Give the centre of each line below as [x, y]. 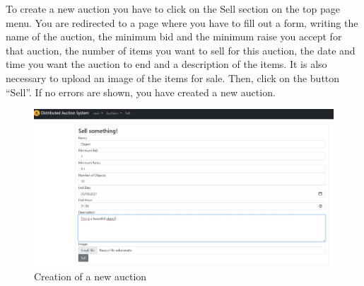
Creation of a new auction [90, 276]
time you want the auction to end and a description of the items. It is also [166, 64]
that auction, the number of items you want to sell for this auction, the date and [181, 50]
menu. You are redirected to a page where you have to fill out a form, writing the [182, 22]
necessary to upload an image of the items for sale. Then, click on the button [173, 78]
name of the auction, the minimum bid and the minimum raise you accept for [174, 36]
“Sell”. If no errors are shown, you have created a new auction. [141, 92]
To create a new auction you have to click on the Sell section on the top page [173, 8]
